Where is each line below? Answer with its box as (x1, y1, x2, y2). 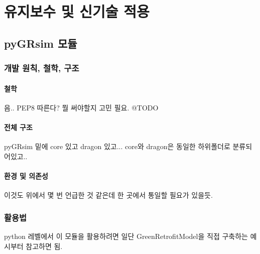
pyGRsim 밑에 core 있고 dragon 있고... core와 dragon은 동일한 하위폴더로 (4, 141, 230, 152)
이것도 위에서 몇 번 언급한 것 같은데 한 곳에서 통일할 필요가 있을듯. (4, 190, 213, 200)
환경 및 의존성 (4, 170, 49, 181)
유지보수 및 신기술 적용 (4, 1, 150, 22)
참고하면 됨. (26, 240, 63, 251)
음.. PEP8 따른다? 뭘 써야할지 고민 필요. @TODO (4, 102, 159, 112)
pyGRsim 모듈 (4, 35, 77, 51)
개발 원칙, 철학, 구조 (4, 62, 79, 74)
